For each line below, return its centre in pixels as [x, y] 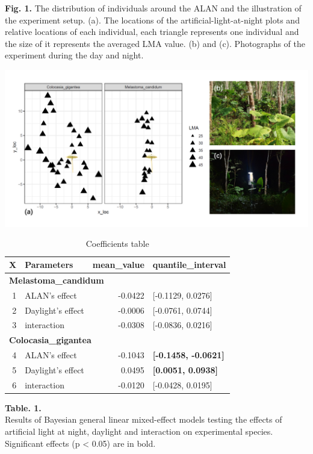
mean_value [118, 265]
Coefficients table [117, 244]
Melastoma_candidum [57, 280]
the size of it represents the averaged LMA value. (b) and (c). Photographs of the [155, 43]
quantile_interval [189, 265]
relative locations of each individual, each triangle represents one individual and [152, 32]
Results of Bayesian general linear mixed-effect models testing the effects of [144, 419]
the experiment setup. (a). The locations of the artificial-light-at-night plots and [152, 20]
